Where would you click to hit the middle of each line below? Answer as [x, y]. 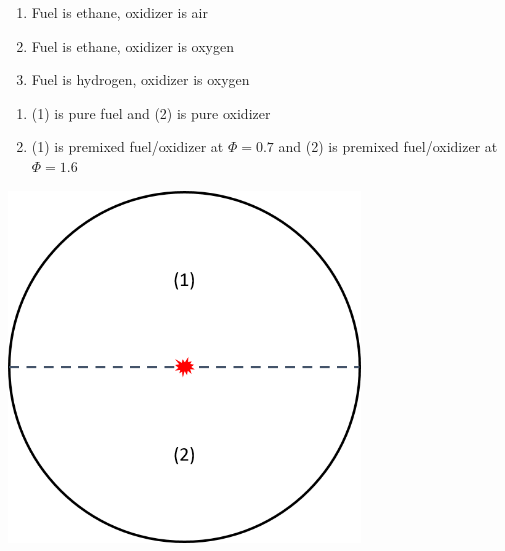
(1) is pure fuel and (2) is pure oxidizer [151, 112]
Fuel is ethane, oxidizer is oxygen [133, 45]
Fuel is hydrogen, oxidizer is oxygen [140, 79]
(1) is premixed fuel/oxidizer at [127, 146]
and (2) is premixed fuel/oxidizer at [388, 146]
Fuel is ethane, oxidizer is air [120, 12]
